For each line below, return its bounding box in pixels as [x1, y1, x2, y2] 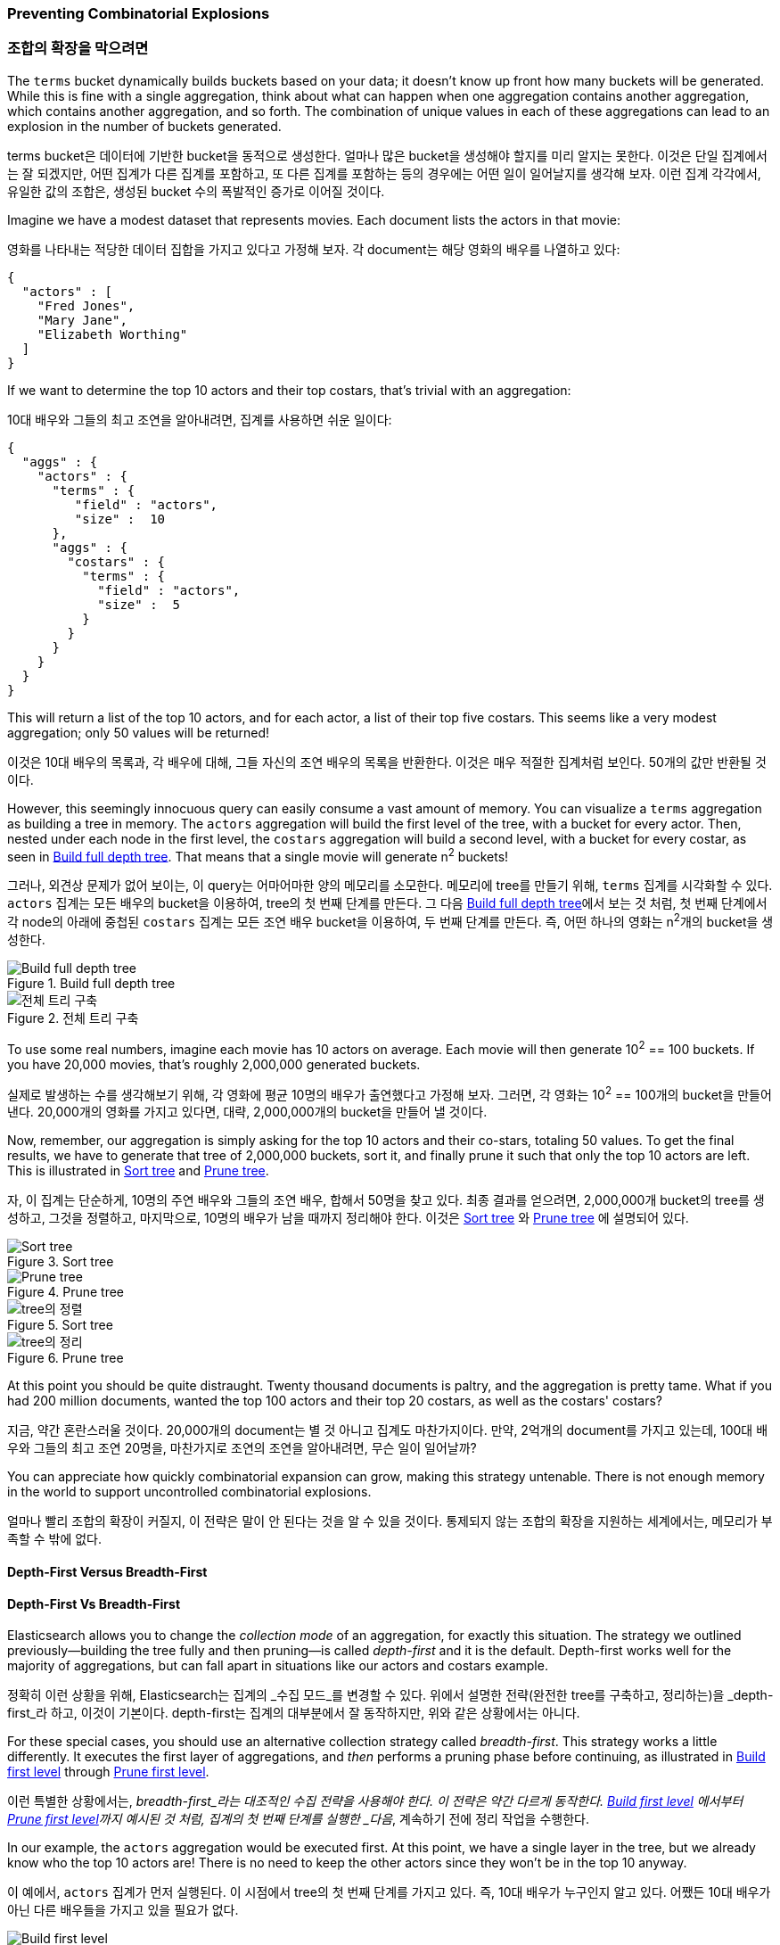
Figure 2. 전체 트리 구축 [7, 1010, 139, 1026]
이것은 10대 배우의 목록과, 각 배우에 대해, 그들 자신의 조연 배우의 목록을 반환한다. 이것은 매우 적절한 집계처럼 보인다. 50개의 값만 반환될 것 [7, 754, 767, 770]
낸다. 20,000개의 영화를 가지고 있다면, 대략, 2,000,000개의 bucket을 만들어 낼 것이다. [7, 1104, 488, 1120]
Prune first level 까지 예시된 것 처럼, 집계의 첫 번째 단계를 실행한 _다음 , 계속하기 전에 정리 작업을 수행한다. [7, 1811, 589, 1827]
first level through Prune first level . [7, 1764, 209, 1780]
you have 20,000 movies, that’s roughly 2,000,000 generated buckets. [7, 1056, 421, 1072]
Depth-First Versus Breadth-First [7, 1563, 208, 1579]
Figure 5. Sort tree [7, 1317, 113, 1333]
